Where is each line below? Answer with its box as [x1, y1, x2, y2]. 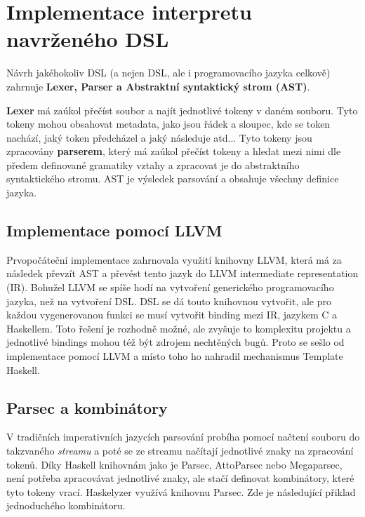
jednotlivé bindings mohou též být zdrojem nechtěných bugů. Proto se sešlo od [6, 335, 345, 349]
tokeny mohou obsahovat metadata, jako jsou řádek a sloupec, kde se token [6, 116, 331, 131]
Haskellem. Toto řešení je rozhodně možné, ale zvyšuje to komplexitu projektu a [6, 321, 351, 335]
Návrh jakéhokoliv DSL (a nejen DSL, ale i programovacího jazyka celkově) [6, 65, 331, 80]
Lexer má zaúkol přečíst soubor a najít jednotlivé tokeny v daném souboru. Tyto [6, 102, 358, 117]
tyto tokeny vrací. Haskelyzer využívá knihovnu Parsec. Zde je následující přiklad [6, 484, 356, 499]
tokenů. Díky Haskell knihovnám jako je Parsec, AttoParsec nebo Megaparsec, [6, 457, 343, 471]
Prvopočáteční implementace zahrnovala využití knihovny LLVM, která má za [6, 252, 342, 267]
